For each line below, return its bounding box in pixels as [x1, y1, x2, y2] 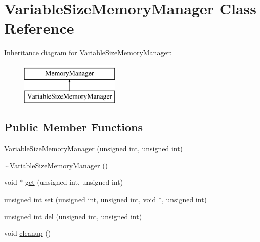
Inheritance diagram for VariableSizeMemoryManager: [4, 47, 172, 58]
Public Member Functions [4, 119, 143, 135]
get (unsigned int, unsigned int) [25, 177, 123, 187]
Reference [4, 18, 74, 38]
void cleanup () [4, 228, 51, 238]
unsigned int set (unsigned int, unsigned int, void [4, 194, 156, 205]
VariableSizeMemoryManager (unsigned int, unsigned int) [4, 143, 183, 154]
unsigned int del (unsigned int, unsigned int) [4, 211, 142, 221]
